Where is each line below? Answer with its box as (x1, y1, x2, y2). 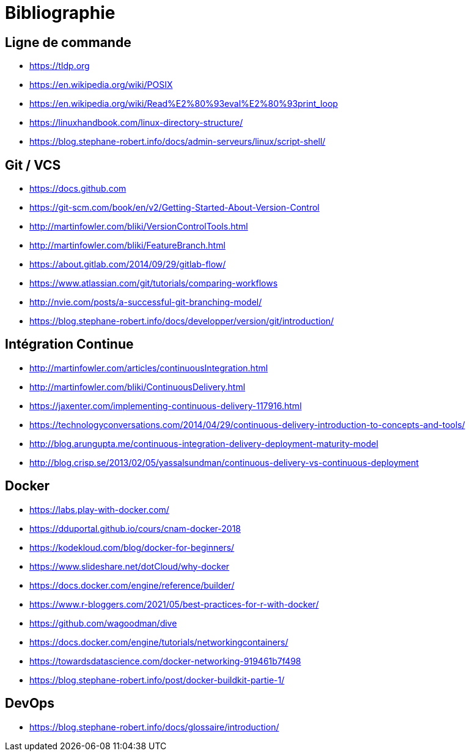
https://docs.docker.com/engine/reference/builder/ (29, 580, 235, 591)
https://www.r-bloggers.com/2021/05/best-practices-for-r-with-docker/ (29, 598, 319, 609)
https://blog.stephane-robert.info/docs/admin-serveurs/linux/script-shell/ (29, 136, 326, 147)
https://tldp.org (29, 60, 90, 71)
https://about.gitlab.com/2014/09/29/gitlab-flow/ (29, 259, 226, 270)
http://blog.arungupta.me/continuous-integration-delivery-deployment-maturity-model (29, 438, 378, 449)
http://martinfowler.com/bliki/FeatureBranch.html (29, 240, 226, 251)
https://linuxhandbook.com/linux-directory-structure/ (29, 117, 243, 128)
